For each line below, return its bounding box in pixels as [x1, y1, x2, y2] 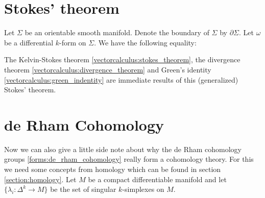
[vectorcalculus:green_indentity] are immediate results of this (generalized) [4, 74, 238, 85]
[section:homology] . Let [4, 174, 77, 184]
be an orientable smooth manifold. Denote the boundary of [25, 27, 209, 38]
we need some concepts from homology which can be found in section [4, 164, 221, 174]
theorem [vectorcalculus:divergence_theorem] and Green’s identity [4, 64, 211, 75]
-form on [59, 37, 86, 47]
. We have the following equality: [94, 37, 197, 47]
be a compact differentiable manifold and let [88, 174, 227, 184]
